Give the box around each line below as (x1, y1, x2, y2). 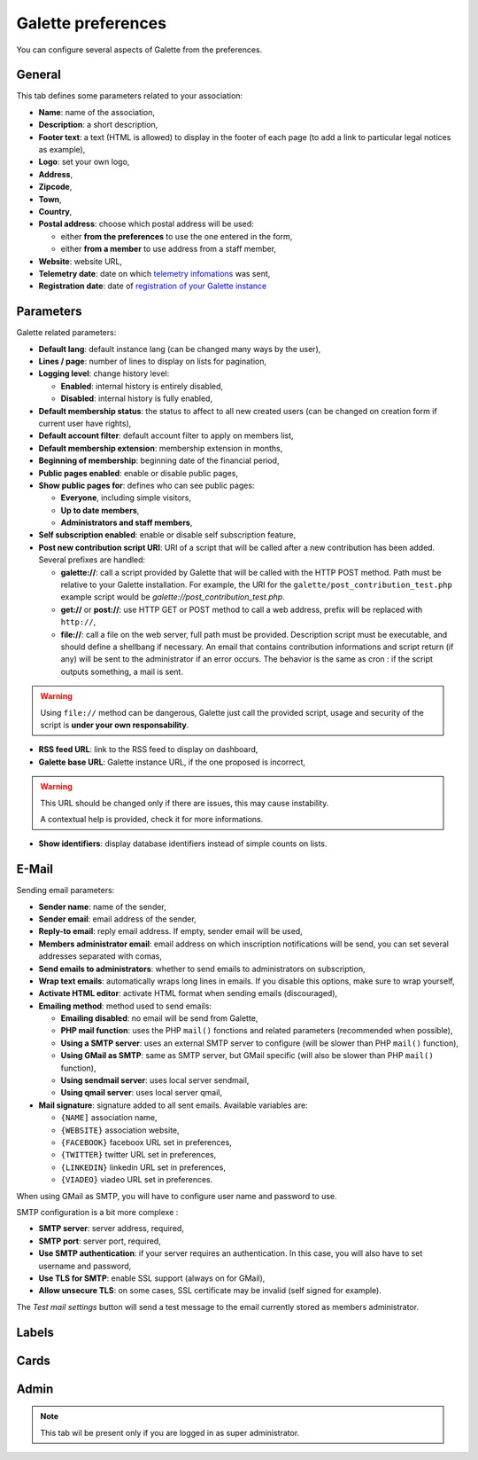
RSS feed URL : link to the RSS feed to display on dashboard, (38, 744, 258, 755)
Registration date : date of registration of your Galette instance (38, 280, 267, 292)
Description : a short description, (38, 120, 158, 130)
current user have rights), (38, 418, 132, 428)
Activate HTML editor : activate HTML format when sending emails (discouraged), (38, 988, 338, 999)
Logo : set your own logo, (38, 156, 130, 168)
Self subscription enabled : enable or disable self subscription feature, (38, 530, 297, 540)
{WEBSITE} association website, (60, 1125, 181, 1135)
